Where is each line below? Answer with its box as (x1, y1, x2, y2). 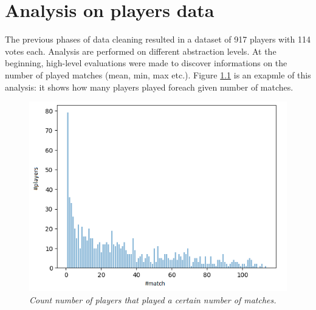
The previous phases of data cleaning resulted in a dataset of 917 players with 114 (5, 33, 311, 46)
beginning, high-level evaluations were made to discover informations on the (5, 57, 287, 69)
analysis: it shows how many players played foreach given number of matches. (5, 80, 294, 93)
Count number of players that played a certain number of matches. (29, 293, 276, 306)
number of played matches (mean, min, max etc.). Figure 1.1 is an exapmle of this (5, 68, 311, 81)
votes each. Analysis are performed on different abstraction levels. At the (5, 44, 276, 57)
